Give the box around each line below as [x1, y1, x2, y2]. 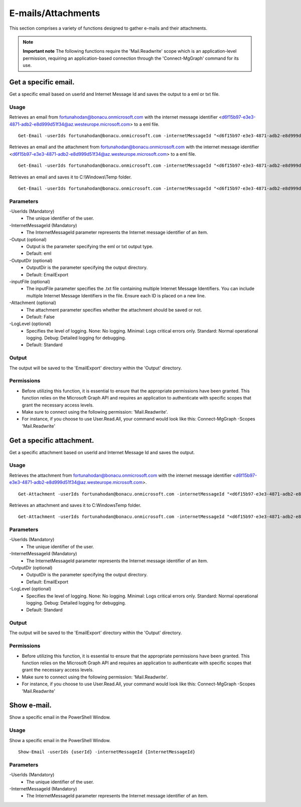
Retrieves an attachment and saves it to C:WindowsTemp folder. [9, 502, 141, 508]
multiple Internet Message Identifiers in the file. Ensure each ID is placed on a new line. [26, 292, 206, 298]
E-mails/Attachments [9, 8, 100, 19]
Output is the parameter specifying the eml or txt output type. [26, 243, 154, 249]
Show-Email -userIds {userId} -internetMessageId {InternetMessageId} [18, 749, 196, 755]
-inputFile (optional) [9, 278, 50, 284]
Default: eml [26, 250, 52, 256]
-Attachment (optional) [9, 299, 56, 306]
